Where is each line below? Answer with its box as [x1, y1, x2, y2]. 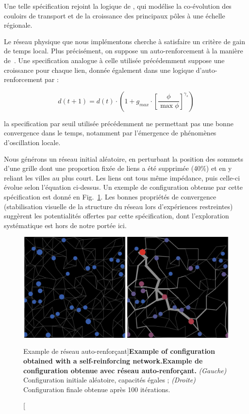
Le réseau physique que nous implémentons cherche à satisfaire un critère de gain [4, 36, 246, 46]
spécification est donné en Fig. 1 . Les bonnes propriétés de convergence [4, 191, 216, 201]
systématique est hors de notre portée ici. [4, 220, 127, 230]
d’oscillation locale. [4, 137, 61, 147]
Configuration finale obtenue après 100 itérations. [23, 384, 170, 394]
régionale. [4, 20, 33, 30]
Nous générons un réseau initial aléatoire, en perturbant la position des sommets [4, 153, 244, 164]
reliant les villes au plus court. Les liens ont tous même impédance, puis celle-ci [4, 172, 240, 182]
